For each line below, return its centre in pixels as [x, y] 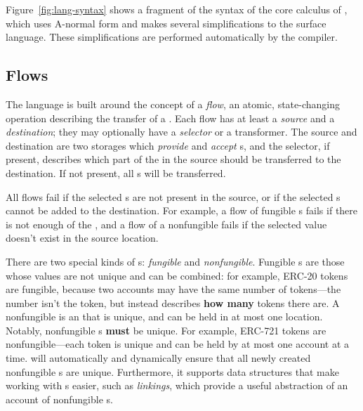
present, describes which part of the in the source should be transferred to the [173, 159]
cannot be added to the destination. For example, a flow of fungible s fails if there [182, 210]
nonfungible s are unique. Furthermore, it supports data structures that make [172, 371]
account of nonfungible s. [59, 399]
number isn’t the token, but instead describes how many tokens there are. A [173, 302]
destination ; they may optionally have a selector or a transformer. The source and [181, 132]
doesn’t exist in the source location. [82, 238]
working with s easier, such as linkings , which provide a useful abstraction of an [177, 385]
